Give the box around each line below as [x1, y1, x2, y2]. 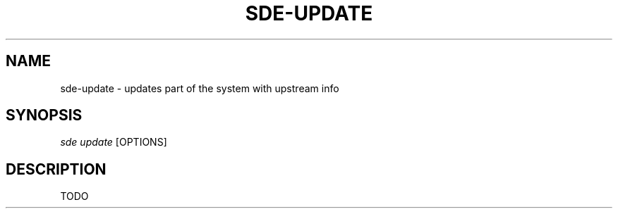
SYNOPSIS [6, 106, 83, 125]
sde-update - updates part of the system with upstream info [60, 82, 339, 94]
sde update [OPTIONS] [60, 136, 167, 149]
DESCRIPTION [6, 160, 107, 178]
